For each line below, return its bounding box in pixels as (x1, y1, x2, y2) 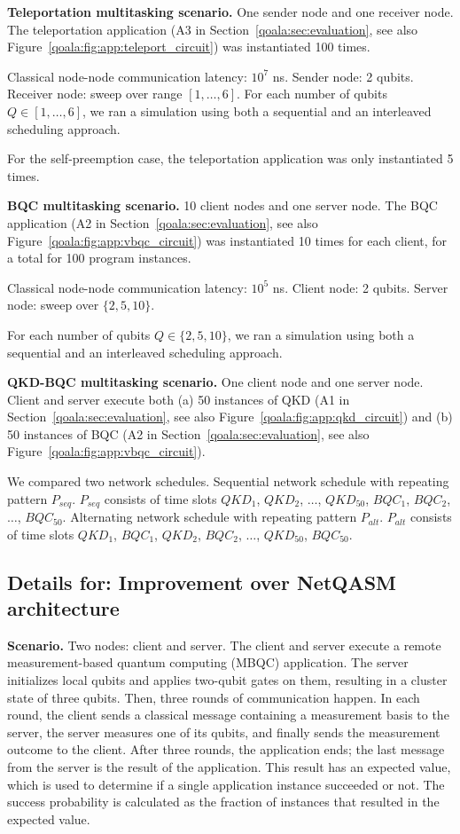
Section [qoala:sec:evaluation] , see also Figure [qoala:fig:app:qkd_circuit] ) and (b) (7, 407, 453, 426)
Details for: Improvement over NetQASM (7, 568, 397, 595)
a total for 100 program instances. (7, 248, 191, 267)
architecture (7, 594, 120, 622)
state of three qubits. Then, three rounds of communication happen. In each (7, 688, 420, 706)
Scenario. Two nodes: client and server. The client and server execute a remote (7, 635, 441, 654)
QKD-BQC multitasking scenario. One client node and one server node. (7, 373, 424, 391)
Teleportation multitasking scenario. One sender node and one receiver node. (7, 3, 454, 20)
